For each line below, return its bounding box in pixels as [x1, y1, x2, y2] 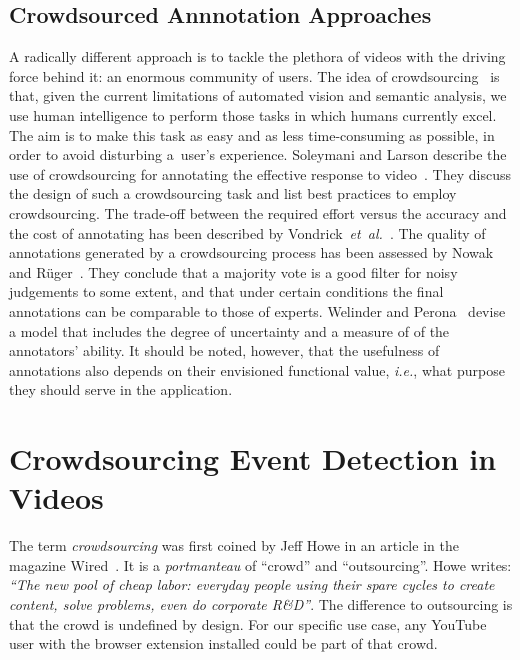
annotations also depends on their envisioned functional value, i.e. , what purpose [9, 359, 505, 380]
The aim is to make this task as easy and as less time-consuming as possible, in [9, 124, 495, 145]
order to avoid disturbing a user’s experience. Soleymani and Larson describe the [9, 144, 507, 165]
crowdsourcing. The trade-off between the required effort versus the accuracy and [9, 202, 507, 223]
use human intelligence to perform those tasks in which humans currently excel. [9, 104, 497, 125]
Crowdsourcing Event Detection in [9, 438, 497, 479]
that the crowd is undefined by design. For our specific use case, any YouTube [9, 613, 487, 634]
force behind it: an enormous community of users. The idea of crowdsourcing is [9, 65, 500, 86]
